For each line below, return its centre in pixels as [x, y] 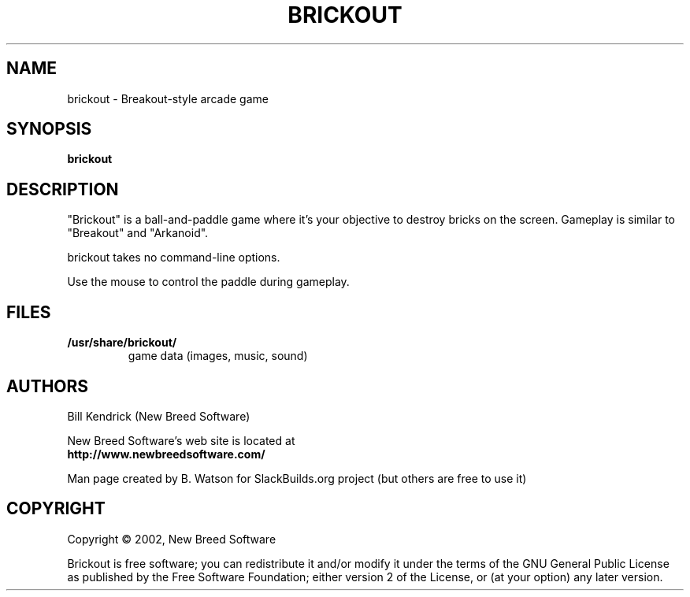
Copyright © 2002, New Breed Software [172, 539]
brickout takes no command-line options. [174, 258]
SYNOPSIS [49, 129]
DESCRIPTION [63, 189]
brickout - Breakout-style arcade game [168, 98]
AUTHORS [48, 386]
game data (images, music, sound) [218, 356]
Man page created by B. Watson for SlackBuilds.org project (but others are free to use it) [297, 478]
